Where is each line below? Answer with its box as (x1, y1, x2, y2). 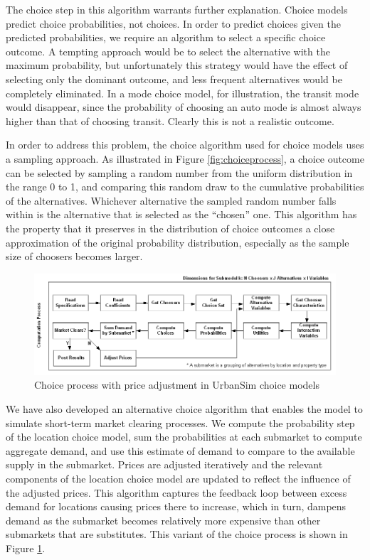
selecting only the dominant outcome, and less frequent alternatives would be (6, 71, 342, 86)
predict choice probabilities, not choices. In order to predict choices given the (6, 16, 341, 31)
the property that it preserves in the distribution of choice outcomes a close (6, 220, 335, 235)
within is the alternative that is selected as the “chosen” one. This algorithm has (6, 207, 357, 222)
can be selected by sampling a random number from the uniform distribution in (6, 165, 353, 180)
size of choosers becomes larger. (6, 249, 143, 264)
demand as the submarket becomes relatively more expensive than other (6, 512, 321, 527)
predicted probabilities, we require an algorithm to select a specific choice (6, 30, 326, 45)
